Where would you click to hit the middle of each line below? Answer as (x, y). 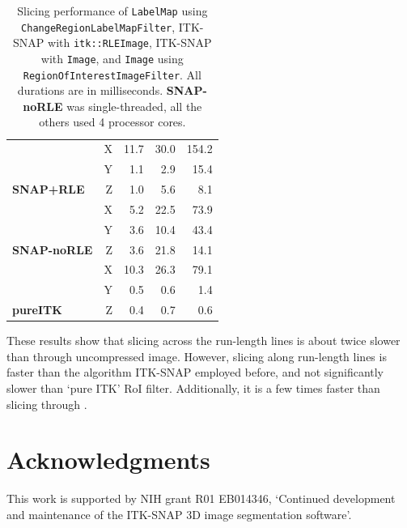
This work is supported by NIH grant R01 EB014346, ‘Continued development (201, 498)
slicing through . (47, 404)
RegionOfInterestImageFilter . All (112, 74)
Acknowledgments (108, 460)
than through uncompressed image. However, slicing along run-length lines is (197, 356)
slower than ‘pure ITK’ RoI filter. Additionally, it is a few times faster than (193, 387)
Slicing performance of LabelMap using (112, 11)
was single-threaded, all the (134, 106)
